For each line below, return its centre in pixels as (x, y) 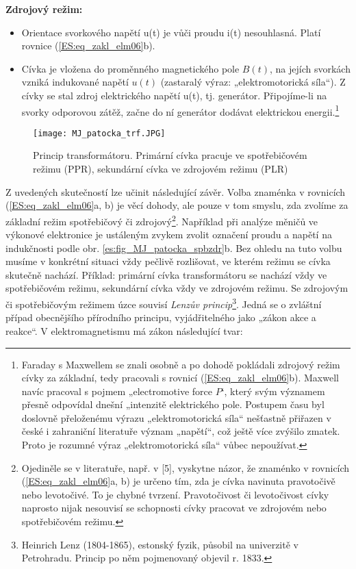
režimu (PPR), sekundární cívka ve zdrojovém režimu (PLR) (161, 169)
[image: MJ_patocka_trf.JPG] (99, 133)
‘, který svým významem (273, 391)
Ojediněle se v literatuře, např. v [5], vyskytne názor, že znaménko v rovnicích (186, 467)
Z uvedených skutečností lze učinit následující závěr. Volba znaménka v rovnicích (176, 191)
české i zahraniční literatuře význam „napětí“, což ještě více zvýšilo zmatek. (181, 431)
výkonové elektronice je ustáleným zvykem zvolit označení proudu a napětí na (169, 235)
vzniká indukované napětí (75, 82)
